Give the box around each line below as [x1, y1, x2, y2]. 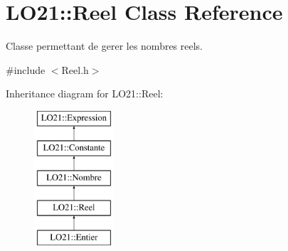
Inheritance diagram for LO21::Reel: [6, 86, 164, 101]
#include [6, 62, 46, 77]
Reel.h [61, 62, 89, 77]
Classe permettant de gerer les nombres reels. [6, 38, 203, 53]
